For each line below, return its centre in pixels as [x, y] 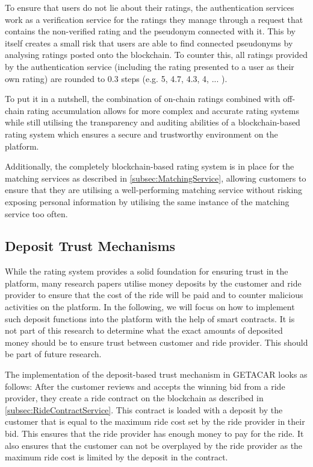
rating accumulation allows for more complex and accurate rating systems [163, 110]
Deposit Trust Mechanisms [90, 246]
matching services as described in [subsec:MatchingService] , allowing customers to [156, 178]
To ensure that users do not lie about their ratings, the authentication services [150, 7]
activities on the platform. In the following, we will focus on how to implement [150, 307]
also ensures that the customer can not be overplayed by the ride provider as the [154, 445]
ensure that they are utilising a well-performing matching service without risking [154, 190]
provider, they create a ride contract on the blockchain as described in [134, 398]
